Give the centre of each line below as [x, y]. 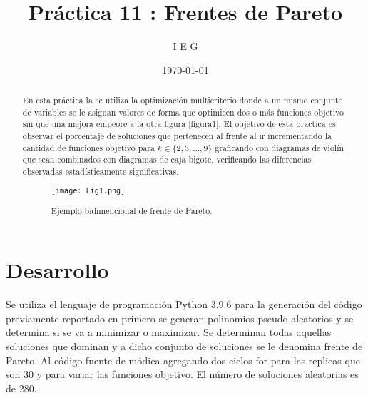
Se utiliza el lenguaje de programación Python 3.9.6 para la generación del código [184, 304]
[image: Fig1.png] [88, 190]
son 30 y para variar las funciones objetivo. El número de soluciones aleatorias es [182, 374]
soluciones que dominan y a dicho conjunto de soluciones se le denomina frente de [184, 346]
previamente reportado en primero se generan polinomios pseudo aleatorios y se [180, 318]
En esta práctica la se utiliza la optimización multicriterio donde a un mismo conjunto [183, 100]
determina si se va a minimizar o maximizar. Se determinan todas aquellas [169, 332]
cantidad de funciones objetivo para [88, 147]
